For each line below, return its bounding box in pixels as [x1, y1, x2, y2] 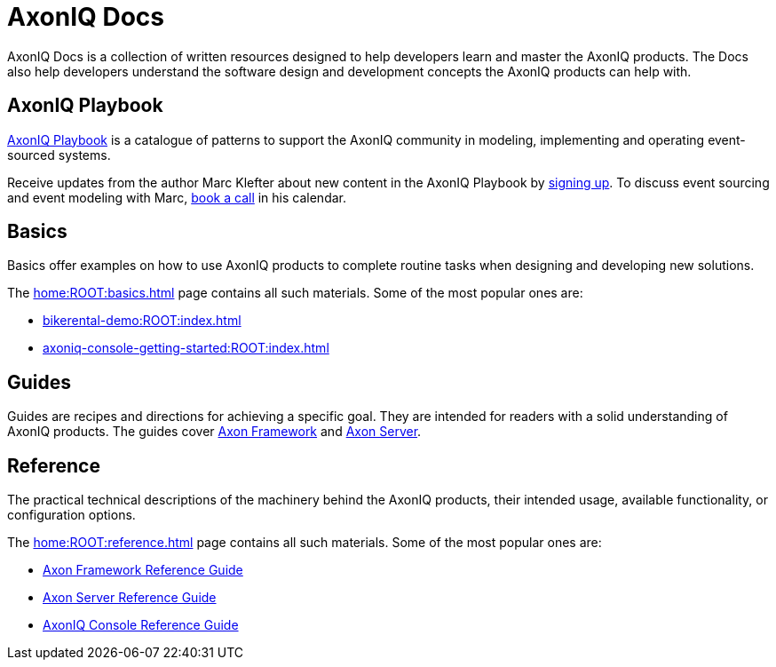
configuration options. [7, 507, 136, 523]
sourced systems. [7, 147, 111, 163]
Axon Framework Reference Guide [43, 562, 243, 578]
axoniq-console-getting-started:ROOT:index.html [43, 340, 329, 356]
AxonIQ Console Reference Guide [43, 617, 239, 633]
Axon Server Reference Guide [43, 590, 217, 606]
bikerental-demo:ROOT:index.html [43, 313, 242, 329]
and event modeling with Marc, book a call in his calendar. [7, 189, 346, 205]
